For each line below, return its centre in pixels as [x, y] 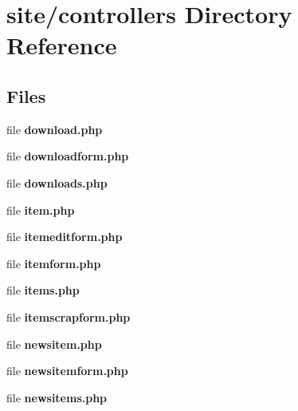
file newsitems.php [57, 397]
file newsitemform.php [67, 371]
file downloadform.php [68, 156]
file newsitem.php [54, 344]
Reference [62, 45]
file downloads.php [57, 182]
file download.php [55, 129]
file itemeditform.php [65, 237]
